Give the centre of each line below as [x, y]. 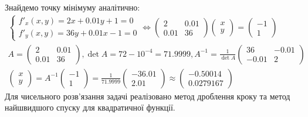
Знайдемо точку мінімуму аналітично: [72, 7]
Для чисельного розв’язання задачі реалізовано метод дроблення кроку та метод [148, 96]
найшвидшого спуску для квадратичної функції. [90, 107]
